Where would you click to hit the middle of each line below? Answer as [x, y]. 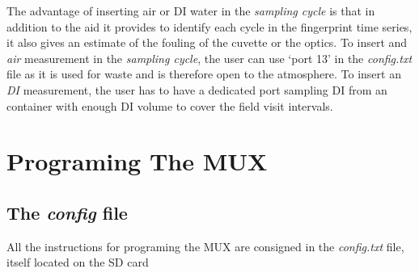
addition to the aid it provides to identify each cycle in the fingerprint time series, [209, 26]
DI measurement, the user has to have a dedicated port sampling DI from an [197, 89]
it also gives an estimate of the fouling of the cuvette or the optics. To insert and [207, 42]
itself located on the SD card [78, 262]
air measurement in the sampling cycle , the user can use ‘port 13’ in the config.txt [209, 58]
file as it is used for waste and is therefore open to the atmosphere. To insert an [204, 74]
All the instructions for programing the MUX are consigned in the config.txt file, [205, 246]
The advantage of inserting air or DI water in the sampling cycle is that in [191, 10]
